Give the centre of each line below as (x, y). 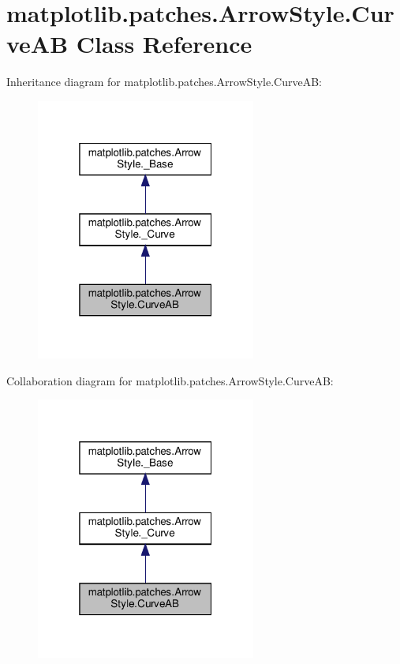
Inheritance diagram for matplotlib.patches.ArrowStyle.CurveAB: (164, 82)
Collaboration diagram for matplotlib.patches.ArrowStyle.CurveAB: (170, 380)
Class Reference (164, 44)
